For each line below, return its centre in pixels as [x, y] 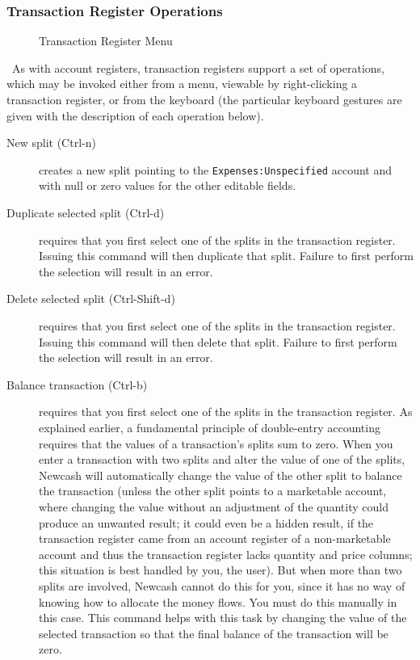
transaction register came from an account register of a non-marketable [215, 538]
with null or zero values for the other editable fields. [168, 185]
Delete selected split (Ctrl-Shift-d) [91, 298]
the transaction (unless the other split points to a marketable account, [213, 491]
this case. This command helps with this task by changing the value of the [223, 618]
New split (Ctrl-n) [51, 143]
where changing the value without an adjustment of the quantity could [214, 506]
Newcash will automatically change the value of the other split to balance [220, 475]
